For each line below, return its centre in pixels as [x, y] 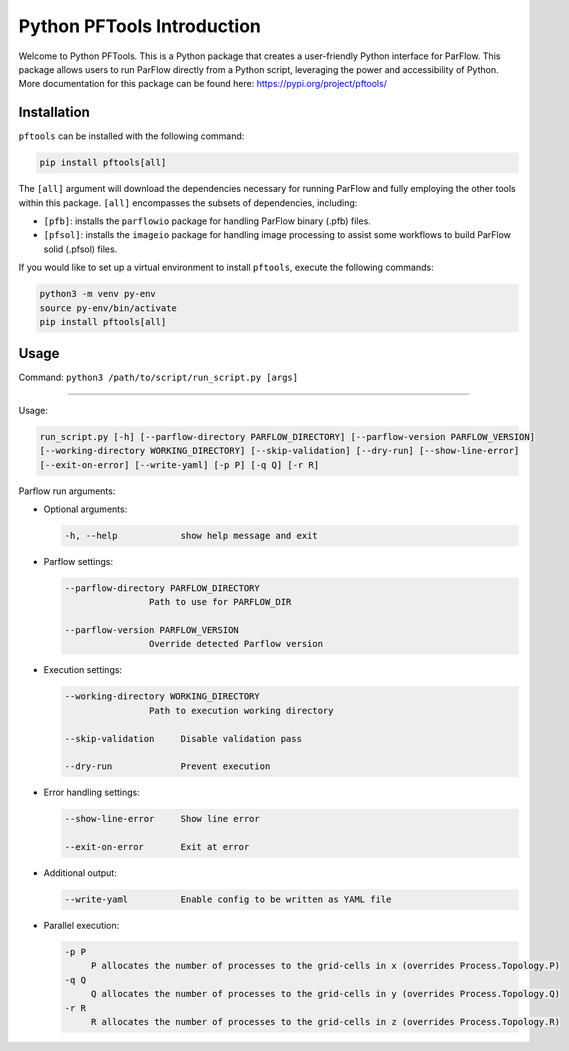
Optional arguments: [85, 509]
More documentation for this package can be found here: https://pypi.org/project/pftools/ [202, 84]
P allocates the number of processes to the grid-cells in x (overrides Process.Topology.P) [325, 966]
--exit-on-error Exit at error [157, 847]
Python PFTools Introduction [140, 26]
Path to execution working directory [241, 710]
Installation [54, 112]
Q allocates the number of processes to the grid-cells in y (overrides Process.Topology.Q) [325, 994]
